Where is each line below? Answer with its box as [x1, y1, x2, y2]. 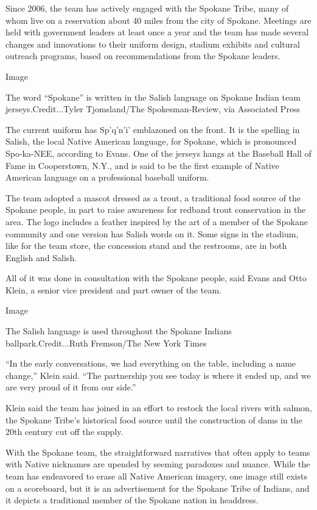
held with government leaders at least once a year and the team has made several [5, 26, 309, 38]
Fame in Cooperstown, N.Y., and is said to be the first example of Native [5, 159, 279, 171]
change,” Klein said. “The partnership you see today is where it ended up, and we [5, 368, 311, 381]
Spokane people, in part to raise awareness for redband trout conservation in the [5, 203, 306, 216]
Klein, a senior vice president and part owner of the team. [5, 283, 221, 296]
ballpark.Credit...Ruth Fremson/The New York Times [5, 336, 207, 349]
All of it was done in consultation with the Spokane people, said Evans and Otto [5, 271, 307, 284]
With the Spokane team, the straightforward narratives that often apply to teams [5, 445, 310, 458]
